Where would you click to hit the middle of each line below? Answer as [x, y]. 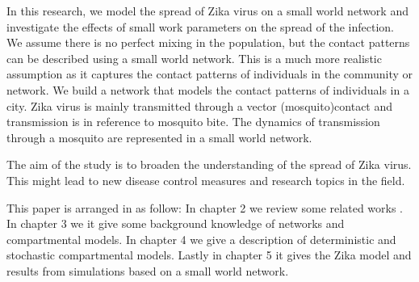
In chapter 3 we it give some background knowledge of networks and [176, 223]
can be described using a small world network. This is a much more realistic [194, 58]
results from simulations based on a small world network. [148, 270]
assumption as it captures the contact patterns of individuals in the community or [210, 74]
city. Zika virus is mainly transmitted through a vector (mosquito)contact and [200, 105]
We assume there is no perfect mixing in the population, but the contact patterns [208, 42]
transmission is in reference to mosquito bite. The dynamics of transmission [193, 122]
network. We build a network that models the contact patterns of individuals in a [208, 89]
